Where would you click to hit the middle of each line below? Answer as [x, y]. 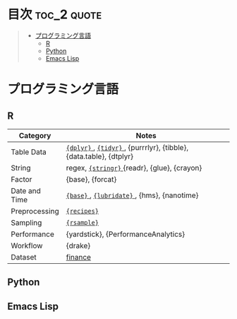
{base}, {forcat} [91, 179]
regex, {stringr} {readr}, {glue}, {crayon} [134, 168]
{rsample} [82, 222]
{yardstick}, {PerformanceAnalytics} [126, 234]
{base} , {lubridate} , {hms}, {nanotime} [132, 195]
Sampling [26, 222]
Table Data [29, 151]
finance [79, 257]
